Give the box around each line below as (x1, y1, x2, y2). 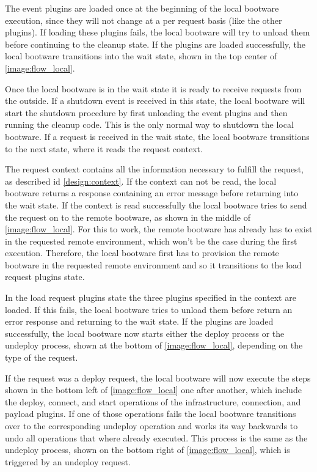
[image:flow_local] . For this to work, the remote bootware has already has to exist (5, 223, 313, 235)
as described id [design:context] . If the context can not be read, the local (5, 174, 277, 187)
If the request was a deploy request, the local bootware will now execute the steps (5, 371, 311, 384)
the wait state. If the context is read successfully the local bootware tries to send (5, 198, 307, 211)
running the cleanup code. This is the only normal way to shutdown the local (5, 118, 294, 131)
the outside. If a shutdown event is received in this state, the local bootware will (5, 94, 305, 107)
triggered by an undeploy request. (5, 455, 131, 468)
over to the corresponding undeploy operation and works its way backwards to (5, 419, 298, 432)
